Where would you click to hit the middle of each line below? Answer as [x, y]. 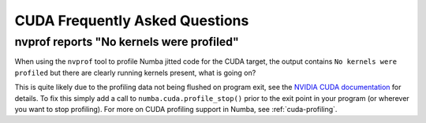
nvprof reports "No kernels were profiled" [127, 42]
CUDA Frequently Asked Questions [132, 20]
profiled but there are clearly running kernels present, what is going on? [135, 73]
